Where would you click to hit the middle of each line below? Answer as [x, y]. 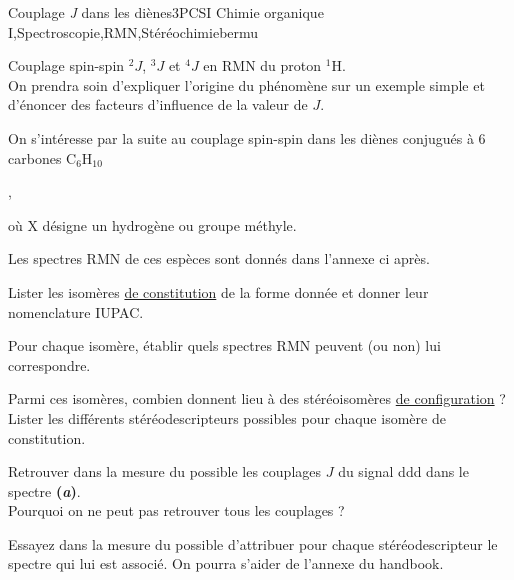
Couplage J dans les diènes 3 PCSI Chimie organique [166, 12]
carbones [35, 157]
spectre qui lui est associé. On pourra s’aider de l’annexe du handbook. [226, 563]
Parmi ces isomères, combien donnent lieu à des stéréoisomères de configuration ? [257, 398]
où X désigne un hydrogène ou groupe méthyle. [152, 224]
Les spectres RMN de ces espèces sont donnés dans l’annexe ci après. [219, 258]
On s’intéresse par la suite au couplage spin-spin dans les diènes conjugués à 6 [247, 137]
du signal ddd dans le [403, 471]
